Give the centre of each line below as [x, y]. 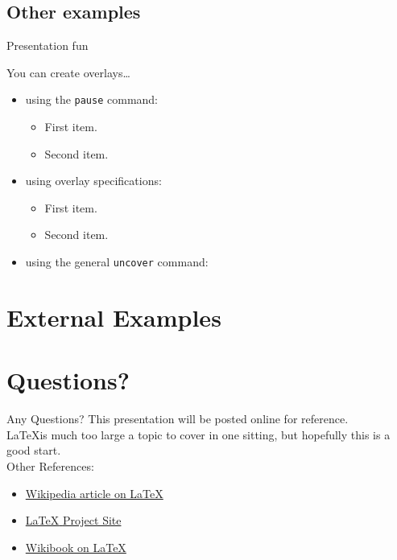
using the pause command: [92, 99]
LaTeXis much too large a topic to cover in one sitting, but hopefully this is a [198, 434]
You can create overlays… [68, 72]
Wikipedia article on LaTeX [94, 493]
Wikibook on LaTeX [76, 547]
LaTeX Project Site [73, 520]
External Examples [114, 317]
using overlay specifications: [93, 181]
